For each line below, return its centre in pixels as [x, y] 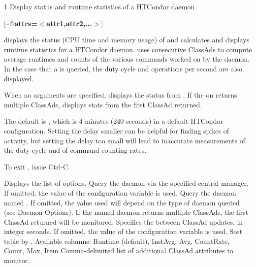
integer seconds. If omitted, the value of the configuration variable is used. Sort [123, 231]
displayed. [19, 78]
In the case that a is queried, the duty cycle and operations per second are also [123, 68]
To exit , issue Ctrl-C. [37, 166]
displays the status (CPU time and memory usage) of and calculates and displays [127, 40]
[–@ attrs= [21, 23]
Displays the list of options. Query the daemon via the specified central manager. [126, 183]
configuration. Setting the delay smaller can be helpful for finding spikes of [116, 130]
